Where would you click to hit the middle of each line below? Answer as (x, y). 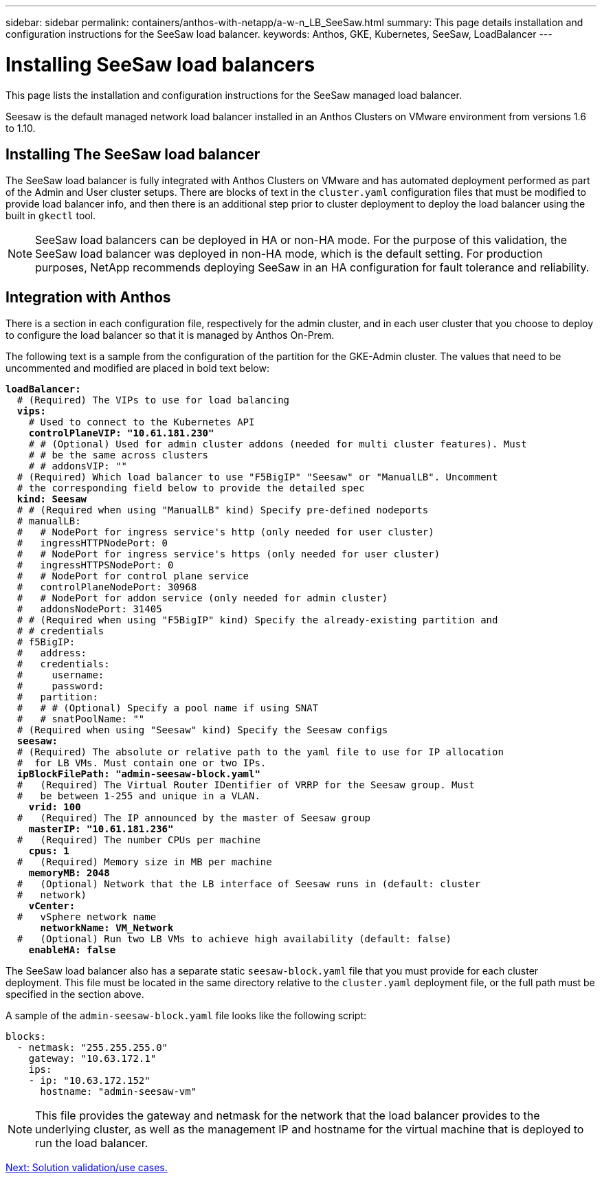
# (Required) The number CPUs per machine (138, 840)
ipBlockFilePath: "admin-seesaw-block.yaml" (138, 774)
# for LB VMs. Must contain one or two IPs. (142, 763)
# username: (60, 675)
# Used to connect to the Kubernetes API (142, 422)
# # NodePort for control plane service (133, 576)
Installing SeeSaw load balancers (160, 64)
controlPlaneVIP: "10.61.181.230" (121, 433)
